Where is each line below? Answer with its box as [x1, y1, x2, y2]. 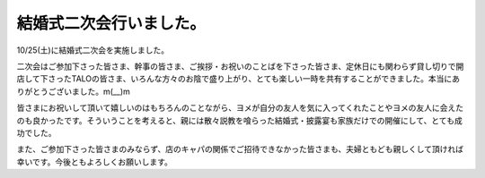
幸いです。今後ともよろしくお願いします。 [16, 157, 172, 167]
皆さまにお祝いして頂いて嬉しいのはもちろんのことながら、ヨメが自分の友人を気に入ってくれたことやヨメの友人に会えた [16, 103, 464, 114]
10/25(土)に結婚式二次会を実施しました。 [16, 45, 170, 55]
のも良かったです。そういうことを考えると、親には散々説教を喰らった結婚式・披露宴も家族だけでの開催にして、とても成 [16, 114, 463, 125]
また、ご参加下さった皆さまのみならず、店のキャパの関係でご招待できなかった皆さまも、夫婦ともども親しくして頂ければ [16, 144, 464, 155]
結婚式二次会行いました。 [16, 13, 207, 33]
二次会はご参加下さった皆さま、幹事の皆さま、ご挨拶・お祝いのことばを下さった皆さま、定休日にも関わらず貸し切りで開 [16, 61, 464, 72]
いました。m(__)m [63, 86, 130, 97]
